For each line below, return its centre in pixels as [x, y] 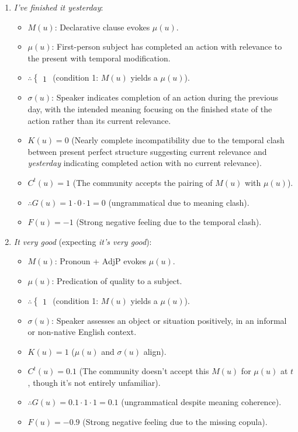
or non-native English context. [82, 332]
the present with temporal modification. [99, 58]
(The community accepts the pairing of [143, 182]
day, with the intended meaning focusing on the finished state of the [150, 108]
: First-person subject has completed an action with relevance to [167, 46]
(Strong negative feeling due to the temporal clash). [169, 222]
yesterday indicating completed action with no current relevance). [145, 163]
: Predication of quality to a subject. [117, 280]
